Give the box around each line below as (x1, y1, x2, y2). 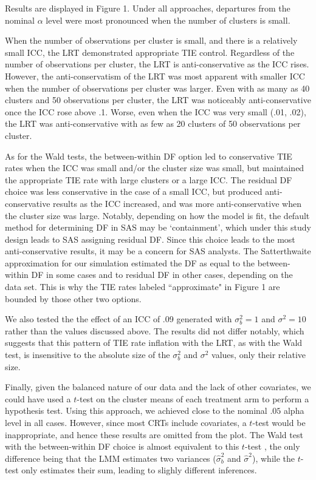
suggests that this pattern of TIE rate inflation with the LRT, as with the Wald (5, 336, 303, 349)
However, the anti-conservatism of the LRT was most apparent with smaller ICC (5, 69, 305, 82)
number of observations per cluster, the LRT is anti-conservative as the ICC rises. (5, 58, 309, 70)
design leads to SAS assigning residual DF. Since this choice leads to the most (5, 232, 295, 245)
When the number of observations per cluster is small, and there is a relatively (5, 34, 298, 47)
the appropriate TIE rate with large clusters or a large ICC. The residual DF (5, 173, 292, 186)
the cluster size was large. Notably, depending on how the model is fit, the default (5, 209, 310, 221)
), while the (252, 451, 295, 464)
